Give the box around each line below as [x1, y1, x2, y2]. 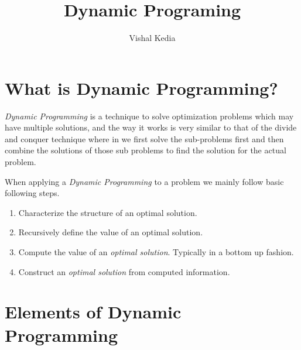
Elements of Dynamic [5, 300, 182, 324]
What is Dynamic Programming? [5, 76, 278, 99]
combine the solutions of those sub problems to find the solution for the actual [5, 144, 286, 156]
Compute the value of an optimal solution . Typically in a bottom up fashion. [18, 246, 294, 258]
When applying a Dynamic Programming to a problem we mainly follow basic [5, 175, 284, 187]
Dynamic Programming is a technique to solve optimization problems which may [5, 109, 294, 122]
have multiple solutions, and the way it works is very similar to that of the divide [5, 121, 297, 133]
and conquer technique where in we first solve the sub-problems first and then [5, 132, 284, 145]
